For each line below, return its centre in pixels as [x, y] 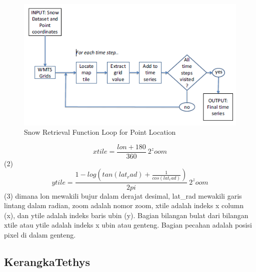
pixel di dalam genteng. [40, 234]
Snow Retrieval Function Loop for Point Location [100, 132]
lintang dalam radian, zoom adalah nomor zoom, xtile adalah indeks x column [124, 205]
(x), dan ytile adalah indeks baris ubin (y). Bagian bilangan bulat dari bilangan [126, 215]
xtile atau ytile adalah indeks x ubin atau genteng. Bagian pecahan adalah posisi [128, 225]
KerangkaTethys [47, 261]
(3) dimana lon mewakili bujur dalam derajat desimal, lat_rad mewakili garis [123, 195]
